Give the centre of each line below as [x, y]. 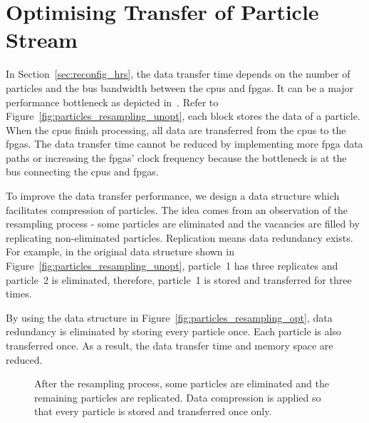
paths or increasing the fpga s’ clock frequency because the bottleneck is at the [176, 157]
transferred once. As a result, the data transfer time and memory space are [170, 345]
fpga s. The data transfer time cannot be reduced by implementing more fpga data [184, 144]
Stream [42, 40]
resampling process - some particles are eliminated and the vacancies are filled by [183, 224]
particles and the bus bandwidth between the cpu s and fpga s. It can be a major [180, 87]
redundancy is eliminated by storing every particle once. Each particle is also [173, 331]
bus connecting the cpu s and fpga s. [82, 172]
